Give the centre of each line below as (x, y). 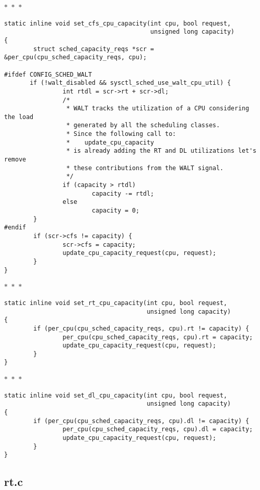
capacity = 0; (115, 211)
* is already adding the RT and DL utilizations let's (161, 151)
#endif (15, 228)
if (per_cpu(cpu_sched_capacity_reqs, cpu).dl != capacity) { (141, 421)
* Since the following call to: (121, 134)
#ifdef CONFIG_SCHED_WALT (48, 74)
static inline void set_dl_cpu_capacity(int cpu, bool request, (116, 395)
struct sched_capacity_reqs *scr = (94, 49)
